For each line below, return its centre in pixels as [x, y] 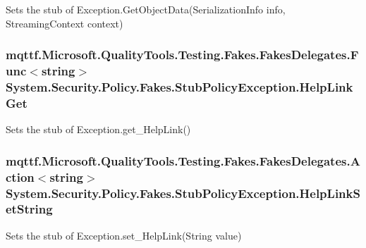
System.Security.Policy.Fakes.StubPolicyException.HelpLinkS [183, 193]
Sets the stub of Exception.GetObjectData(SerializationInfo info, [146, 9]
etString [29, 209]
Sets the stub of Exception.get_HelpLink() [98, 129]
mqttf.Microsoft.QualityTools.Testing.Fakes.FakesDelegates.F [182, 55]
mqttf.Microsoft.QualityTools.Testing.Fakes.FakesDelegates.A [183, 160]
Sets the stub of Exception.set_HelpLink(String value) [124, 235]
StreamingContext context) [65, 23]
